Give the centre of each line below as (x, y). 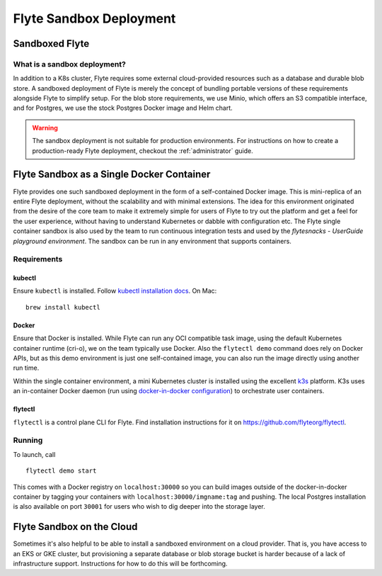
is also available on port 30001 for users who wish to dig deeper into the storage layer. (139, 507)
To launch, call (34, 454)
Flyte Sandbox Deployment (94, 18)
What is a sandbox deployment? (70, 64)
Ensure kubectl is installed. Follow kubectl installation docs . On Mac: (115, 291)
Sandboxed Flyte (51, 44)
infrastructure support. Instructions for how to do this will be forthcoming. (120, 563)
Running (28, 441)
